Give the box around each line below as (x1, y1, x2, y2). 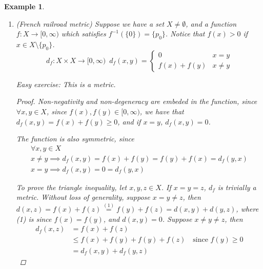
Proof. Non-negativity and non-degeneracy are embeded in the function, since (16, 96, 257, 107)
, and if (117, 116, 141, 127)
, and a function (186, 18, 237, 29)
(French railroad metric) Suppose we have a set (16, 18, 165, 29)
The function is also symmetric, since (16, 133, 134, 144)
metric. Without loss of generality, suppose (16, 192, 150, 202)
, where (236, 203, 259, 214)
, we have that (139, 106, 184, 116)
